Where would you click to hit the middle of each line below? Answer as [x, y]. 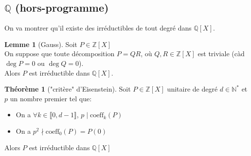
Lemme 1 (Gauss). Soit [41, 44]
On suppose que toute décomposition [60, 54]
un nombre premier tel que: [51, 98]
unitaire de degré [192, 89]
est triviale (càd [221, 54]
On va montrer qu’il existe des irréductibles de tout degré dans [98, 28]
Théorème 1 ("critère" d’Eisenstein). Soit [68, 89]
